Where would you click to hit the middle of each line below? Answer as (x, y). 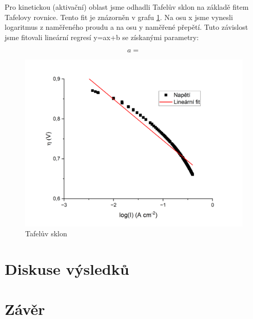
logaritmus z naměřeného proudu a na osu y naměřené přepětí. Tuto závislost (126, 27)
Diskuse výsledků (67, 268)
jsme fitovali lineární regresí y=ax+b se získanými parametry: (102, 37)
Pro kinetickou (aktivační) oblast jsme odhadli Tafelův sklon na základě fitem (127, 7)
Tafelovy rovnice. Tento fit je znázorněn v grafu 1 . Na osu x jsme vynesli (119, 17)
